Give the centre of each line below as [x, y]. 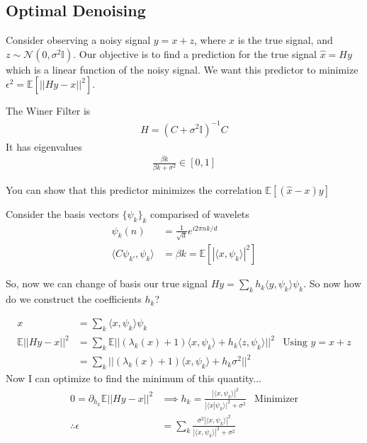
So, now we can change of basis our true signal [107, 283]
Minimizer [276, 399]
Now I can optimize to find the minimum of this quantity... [134, 378]
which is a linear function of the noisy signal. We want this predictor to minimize [182, 69]
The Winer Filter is [48, 111]
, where [210, 40]
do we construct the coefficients [74, 299]
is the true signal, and [285, 40]
